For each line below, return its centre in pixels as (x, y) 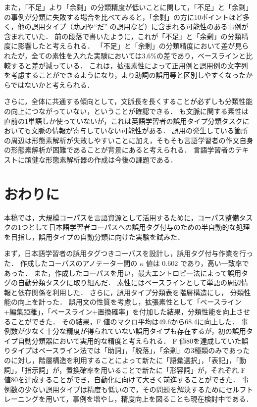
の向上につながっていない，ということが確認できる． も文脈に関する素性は (126, 111)
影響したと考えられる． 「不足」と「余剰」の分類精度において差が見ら (133, 46)
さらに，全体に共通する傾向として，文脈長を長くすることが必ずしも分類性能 (128, 101)
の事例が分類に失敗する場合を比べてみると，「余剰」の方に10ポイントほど (123, 17)
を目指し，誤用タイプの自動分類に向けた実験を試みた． (94, 236)
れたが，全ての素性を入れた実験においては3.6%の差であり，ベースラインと (125, 55)
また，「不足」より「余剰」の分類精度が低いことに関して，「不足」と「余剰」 (128, 7)
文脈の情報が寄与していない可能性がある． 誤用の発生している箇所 (139, 130)
